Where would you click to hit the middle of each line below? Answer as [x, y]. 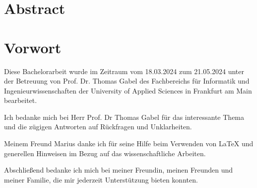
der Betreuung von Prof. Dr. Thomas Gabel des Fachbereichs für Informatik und [127, 81]
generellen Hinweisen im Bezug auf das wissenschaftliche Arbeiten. [105, 153]
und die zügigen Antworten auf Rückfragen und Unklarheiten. [98, 127]
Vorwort [33, 47]
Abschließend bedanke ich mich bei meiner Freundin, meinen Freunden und [119, 170]
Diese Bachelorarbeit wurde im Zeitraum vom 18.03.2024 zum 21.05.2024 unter [124, 71]
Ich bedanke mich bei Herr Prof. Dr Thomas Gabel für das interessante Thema [124, 117]
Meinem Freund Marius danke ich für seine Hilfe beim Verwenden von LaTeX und [129, 143]
